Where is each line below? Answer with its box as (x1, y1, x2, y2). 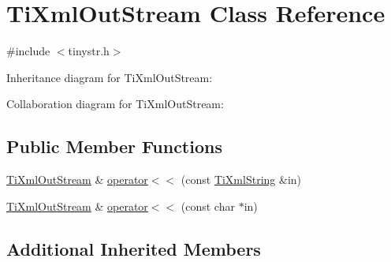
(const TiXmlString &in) (181, 171, 302, 188)
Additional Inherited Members (6, 236, 261, 260)
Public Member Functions (6, 134, 222, 159)
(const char (181, 197, 235, 214)
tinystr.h (68, 43, 110, 59)
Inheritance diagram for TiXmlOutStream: (6, 69, 213, 85)
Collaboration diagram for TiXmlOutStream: (6, 95, 224, 112)
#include (6, 43, 50, 59)
